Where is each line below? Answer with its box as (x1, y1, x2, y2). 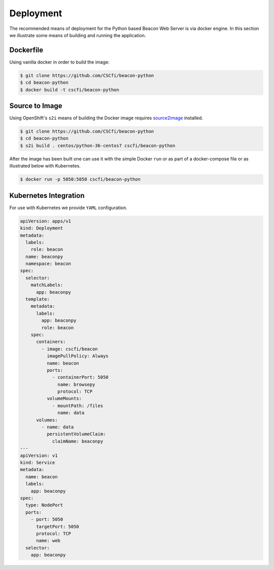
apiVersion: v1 (20, 452, 58, 458)
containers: (36, 339, 66, 345)
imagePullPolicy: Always (46, 353, 109, 359)
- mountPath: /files (52, 403, 104, 409)
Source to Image (9, 102, 62, 110)
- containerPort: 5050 (52, 375, 109, 380)
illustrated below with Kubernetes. (9, 163, 81, 169)
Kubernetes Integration (9, 191, 85, 200)
